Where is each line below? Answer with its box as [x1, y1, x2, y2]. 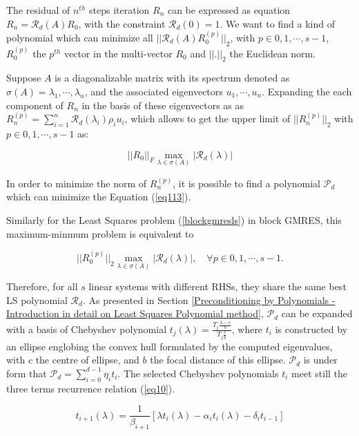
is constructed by [275, 321, 348, 336]
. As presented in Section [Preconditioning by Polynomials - [82, 292, 336, 307]
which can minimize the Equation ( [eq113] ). [6, 189, 191, 204]
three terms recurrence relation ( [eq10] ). [6, 381, 175, 395]
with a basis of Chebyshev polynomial [6, 321, 167, 336]
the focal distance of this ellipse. [150, 352, 286, 367]
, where [231, 321, 263, 336]
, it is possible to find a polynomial [173, 176, 321, 190]
